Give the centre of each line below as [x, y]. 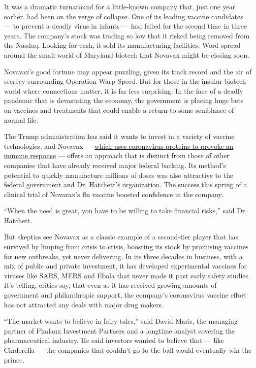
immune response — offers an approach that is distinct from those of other [117, 155]
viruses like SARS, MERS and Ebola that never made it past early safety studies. [127, 275]
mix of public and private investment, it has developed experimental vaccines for [126, 266]
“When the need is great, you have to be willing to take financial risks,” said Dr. [126, 211]
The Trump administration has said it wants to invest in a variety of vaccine [119, 136]
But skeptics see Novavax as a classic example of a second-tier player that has [121, 237]
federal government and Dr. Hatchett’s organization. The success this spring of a [126, 184]
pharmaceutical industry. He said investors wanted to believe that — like [114, 340]
